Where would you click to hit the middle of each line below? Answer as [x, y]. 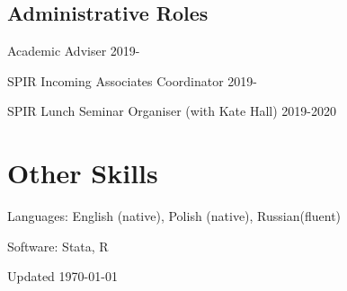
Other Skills [83, 173]
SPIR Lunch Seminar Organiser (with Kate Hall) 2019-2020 [172, 111]
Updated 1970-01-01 [62, 276]
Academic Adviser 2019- [74, 51]
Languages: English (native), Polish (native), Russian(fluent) [174, 216]
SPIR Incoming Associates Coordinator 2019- [132, 80]
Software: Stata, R [58, 246]
